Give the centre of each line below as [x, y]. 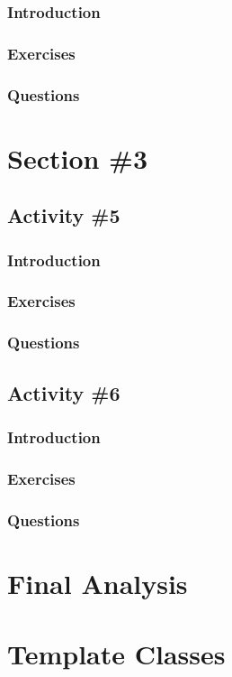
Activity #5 [64, 215]
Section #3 [78, 158]
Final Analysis [98, 583]
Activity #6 [64, 392]
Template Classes [116, 654]
